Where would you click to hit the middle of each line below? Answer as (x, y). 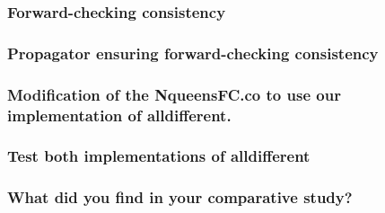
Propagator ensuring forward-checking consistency (193, 53)
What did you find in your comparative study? (180, 197)
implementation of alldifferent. (119, 115)
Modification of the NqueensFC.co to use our (174, 94)
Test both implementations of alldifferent (159, 156)
